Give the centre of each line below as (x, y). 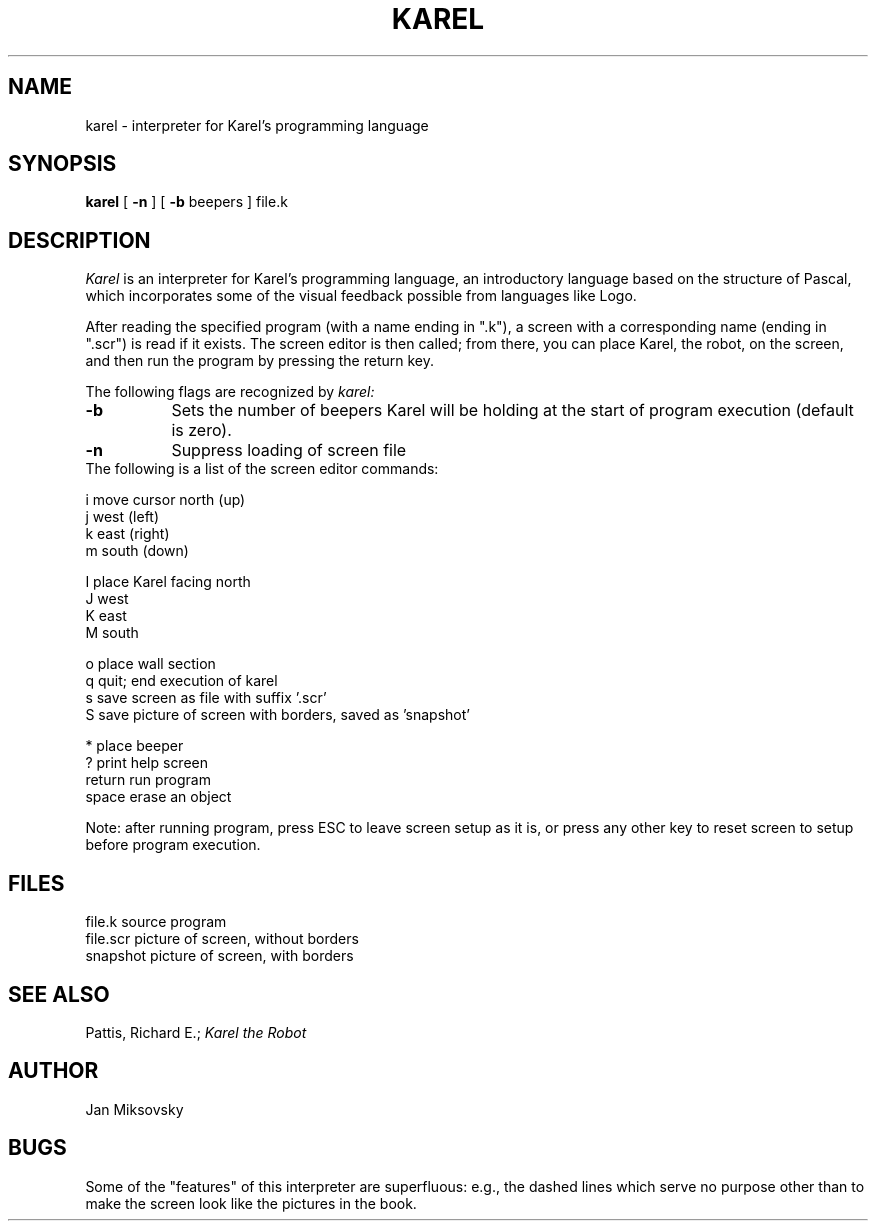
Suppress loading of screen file (289, 450)
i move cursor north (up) (165, 500)
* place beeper (134, 746)
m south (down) (137, 551)
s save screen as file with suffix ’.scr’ (206, 698)
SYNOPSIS (62, 164)
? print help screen (147, 763)
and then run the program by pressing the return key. (260, 361)
